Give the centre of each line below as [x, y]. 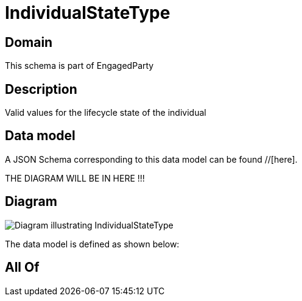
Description [41, 89]
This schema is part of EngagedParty [79, 66]
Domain [29, 42]
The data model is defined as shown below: [92, 244]
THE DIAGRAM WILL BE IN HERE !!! [75, 178]
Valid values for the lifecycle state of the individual [106, 113]
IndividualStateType [88, 13]
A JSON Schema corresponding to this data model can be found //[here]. [151, 159]
